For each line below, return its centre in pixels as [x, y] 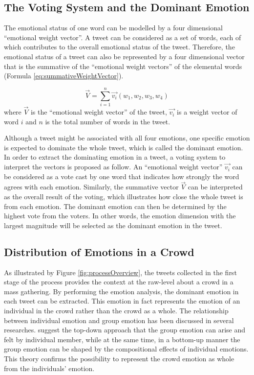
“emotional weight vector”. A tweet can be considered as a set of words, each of [123, 37]
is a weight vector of [207, 112]
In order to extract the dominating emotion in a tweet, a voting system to [115, 157]
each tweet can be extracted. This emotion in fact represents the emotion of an [122, 301]
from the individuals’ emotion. [49, 368]
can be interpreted [215, 187]
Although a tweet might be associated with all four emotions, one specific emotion [127, 138]
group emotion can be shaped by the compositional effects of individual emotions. [126, 349]
